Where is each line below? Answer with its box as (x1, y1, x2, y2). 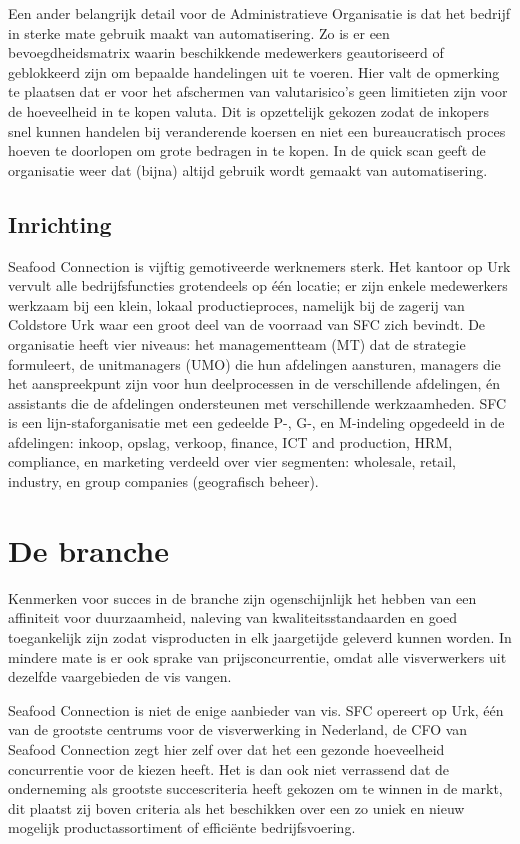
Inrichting (8, 208, 112, 239)
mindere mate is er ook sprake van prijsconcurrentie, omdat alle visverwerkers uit (8, 646, 507, 667)
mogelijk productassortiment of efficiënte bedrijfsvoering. (8, 817, 356, 838)
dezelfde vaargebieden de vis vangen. (8, 666, 232, 687)
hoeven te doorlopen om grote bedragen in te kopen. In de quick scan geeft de (8, 140, 486, 161)
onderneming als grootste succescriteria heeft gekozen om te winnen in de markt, (8, 778, 503, 799)
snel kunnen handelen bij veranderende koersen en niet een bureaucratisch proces (8, 120, 506, 141)
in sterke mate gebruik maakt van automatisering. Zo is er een (8, 22, 390, 43)
